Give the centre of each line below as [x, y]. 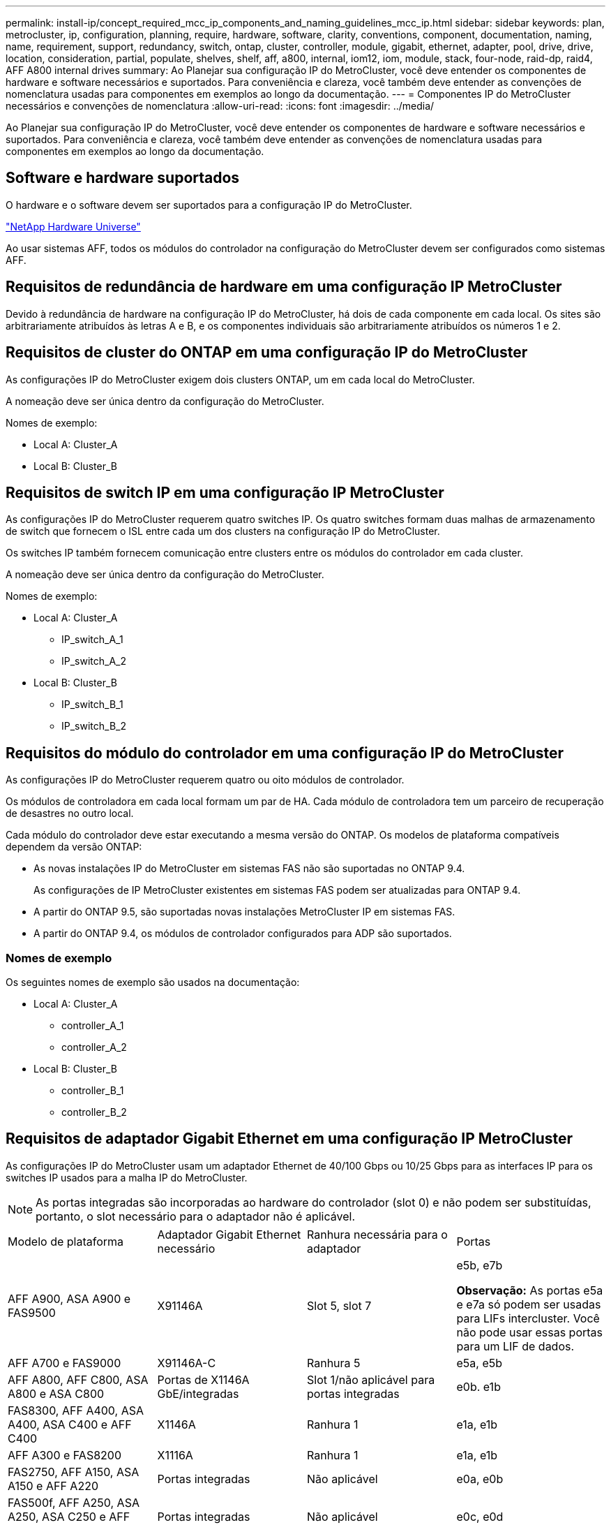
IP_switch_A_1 [92, 640]
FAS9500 [32, 1312]
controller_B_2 [94, 1112]
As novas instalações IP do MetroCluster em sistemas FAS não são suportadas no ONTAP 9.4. [249, 869]
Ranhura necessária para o [377, 1234]
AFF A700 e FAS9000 [65, 1363]
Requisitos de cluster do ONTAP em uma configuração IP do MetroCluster [267, 353]
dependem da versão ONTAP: [74, 847]
